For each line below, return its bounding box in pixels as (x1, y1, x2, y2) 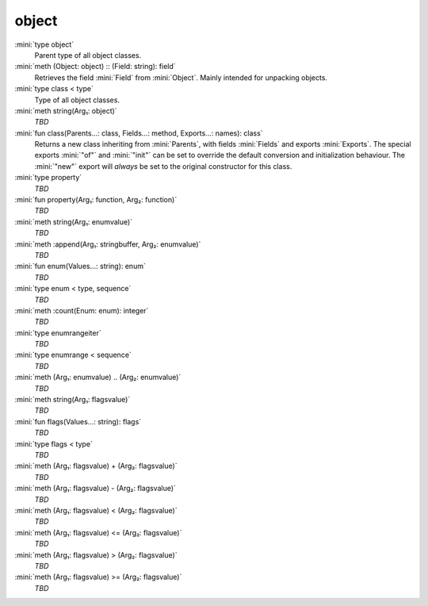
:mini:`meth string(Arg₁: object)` (14, 105, 118, 115)
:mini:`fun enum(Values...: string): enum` (14, 262, 146, 271)
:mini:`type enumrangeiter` (14, 328, 102, 337)
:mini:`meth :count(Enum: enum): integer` (14, 305, 149, 315)
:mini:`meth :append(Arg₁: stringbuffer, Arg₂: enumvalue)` (14, 239, 201, 249)
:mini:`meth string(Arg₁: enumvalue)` (14, 217, 133, 226)
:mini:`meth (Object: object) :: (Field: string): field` (14, 62, 176, 71)
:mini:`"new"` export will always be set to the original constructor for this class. (34, 161, 292, 171)
